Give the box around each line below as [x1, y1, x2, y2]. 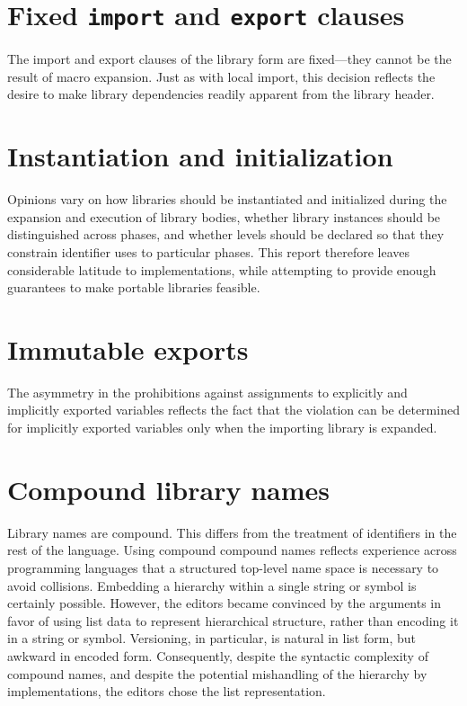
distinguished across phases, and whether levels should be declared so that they [7, 225, 445, 244]
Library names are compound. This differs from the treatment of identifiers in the [7, 523, 457, 541]
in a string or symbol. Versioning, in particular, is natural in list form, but [7, 629, 416, 648]
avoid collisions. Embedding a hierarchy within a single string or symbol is [7, 576, 417, 594]
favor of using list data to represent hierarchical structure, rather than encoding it [7, 611, 459, 630]
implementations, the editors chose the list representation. [7, 682, 326, 701]
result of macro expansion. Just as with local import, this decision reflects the [7, 67, 436, 85]
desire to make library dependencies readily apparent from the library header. [7, 85, 435, 103]
